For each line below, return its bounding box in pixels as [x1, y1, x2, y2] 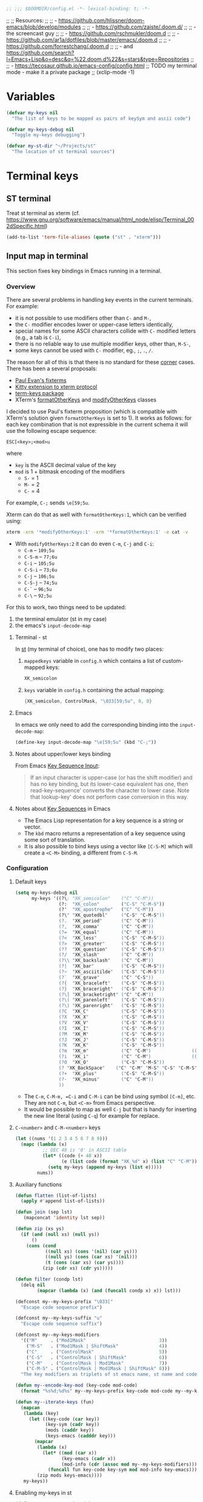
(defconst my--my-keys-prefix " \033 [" [15, 1298, 113, 1304]
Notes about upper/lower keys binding [15, 750, 111, 757]
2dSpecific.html [6, 223, 46, 230]
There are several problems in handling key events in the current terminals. [6, 296, 193, 303]
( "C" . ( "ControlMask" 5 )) [26, 1349, 168, 1355]
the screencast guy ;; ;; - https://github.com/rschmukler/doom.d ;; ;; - [6, 29, 180, 36]
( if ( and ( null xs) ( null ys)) [21, 1231, 100, 1237]
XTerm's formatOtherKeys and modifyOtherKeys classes [15, 396, 156, 404]
